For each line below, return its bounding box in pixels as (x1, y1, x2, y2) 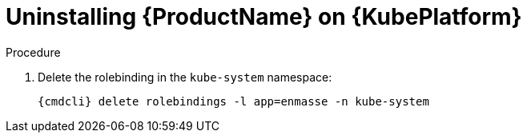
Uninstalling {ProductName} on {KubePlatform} (6, 3, 522, 30)
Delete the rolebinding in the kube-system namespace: (38, 69, 332, 84)
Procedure (6, 45, 61, 59)
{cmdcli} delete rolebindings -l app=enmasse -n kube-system (38, 94, 429, 108)
